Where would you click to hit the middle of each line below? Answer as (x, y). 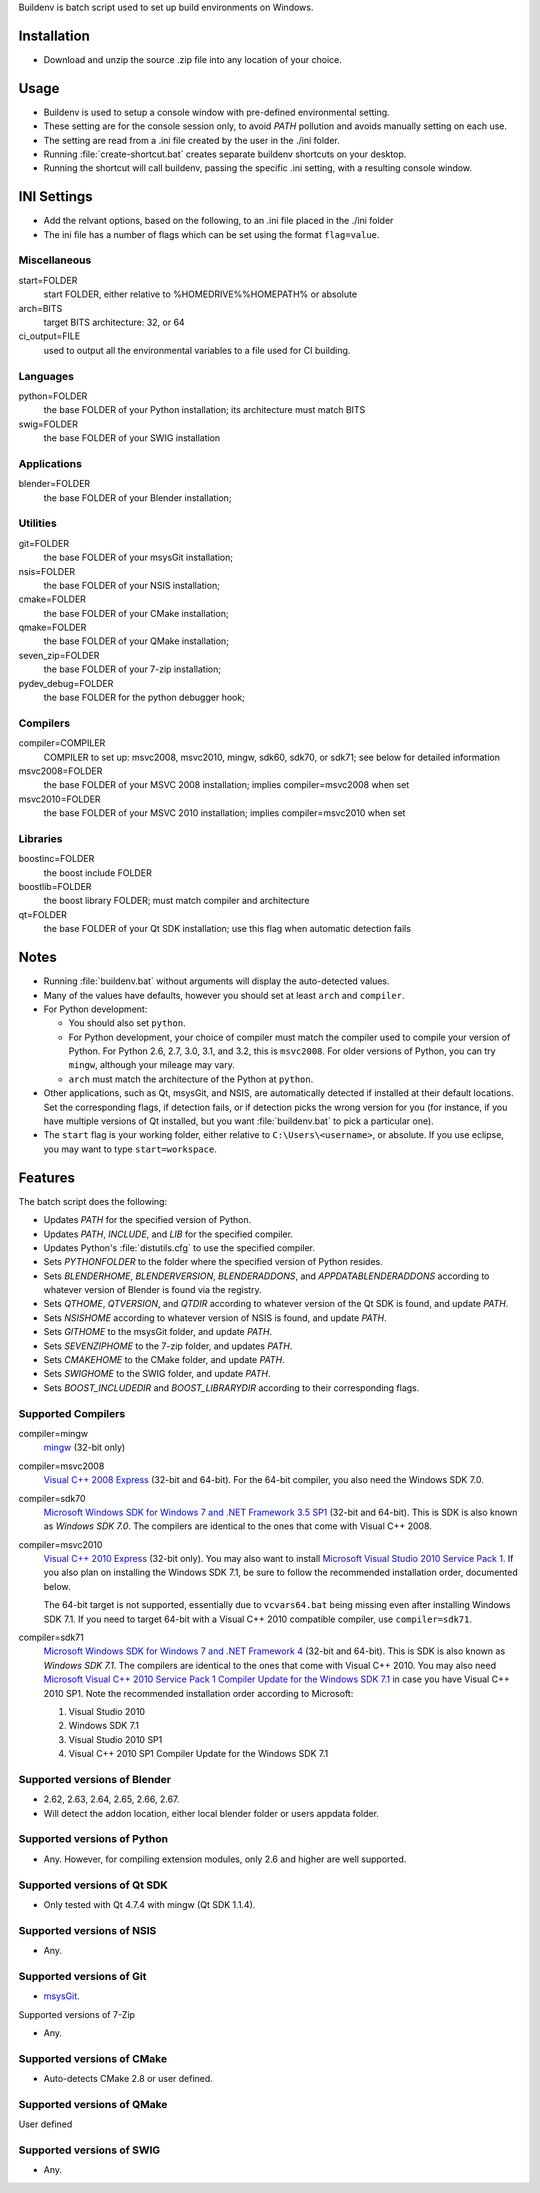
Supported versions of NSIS (87, 1930)
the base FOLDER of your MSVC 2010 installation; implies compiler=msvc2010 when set (224, 813)
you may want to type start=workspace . (130, 1149)
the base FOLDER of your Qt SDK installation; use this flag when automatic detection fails (227, 929)
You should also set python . (127, 1023)
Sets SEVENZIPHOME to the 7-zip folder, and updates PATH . (168, 1346)
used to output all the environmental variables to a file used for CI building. (197, 350)
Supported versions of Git (82, 1976)
